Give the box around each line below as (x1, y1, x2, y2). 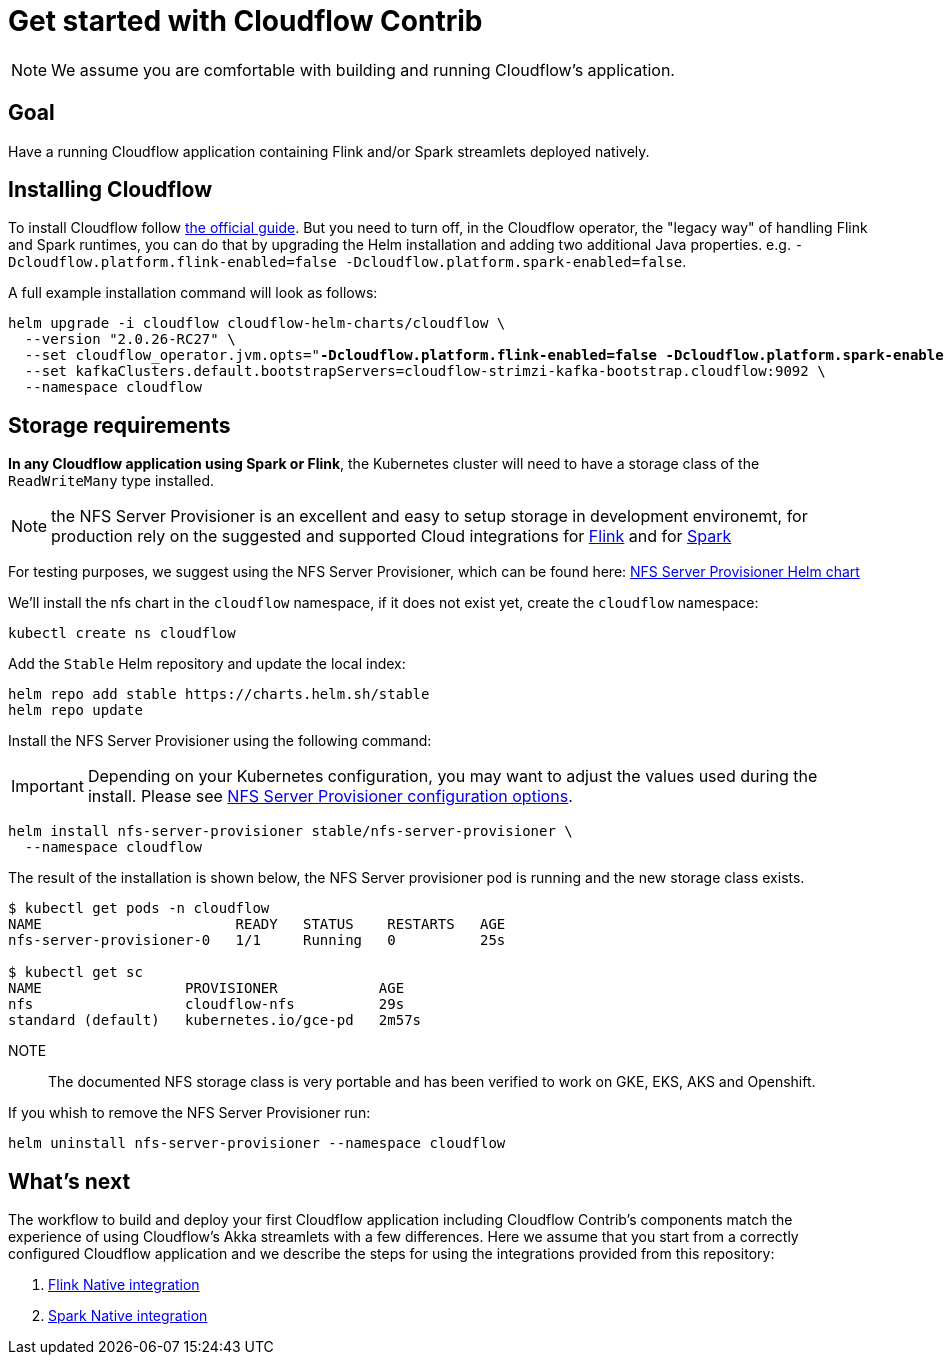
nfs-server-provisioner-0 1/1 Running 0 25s (8, 932, 506, 949)
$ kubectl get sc (8, 964, 143, 981)
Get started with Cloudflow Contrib (8, 4, 483, 38)
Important (11, 776, 84, 797)
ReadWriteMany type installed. (8, 472, 215, 490)
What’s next (8, 1168, 131, 1194)
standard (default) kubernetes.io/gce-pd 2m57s (8, 1012, 422, 1029)
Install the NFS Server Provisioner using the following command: (8, 732, 432, 750)
